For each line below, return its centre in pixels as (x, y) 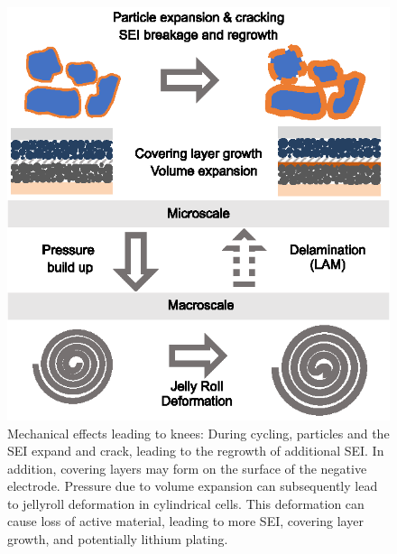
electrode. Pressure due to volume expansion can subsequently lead (193, 486)
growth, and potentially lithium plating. (118, 539)
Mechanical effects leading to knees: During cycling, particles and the (198, 433)
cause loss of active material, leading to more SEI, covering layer (185, 521)
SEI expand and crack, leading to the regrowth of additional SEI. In (196, 451)
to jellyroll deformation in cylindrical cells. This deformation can (186, 503)
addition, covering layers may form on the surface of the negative (187, 468)
